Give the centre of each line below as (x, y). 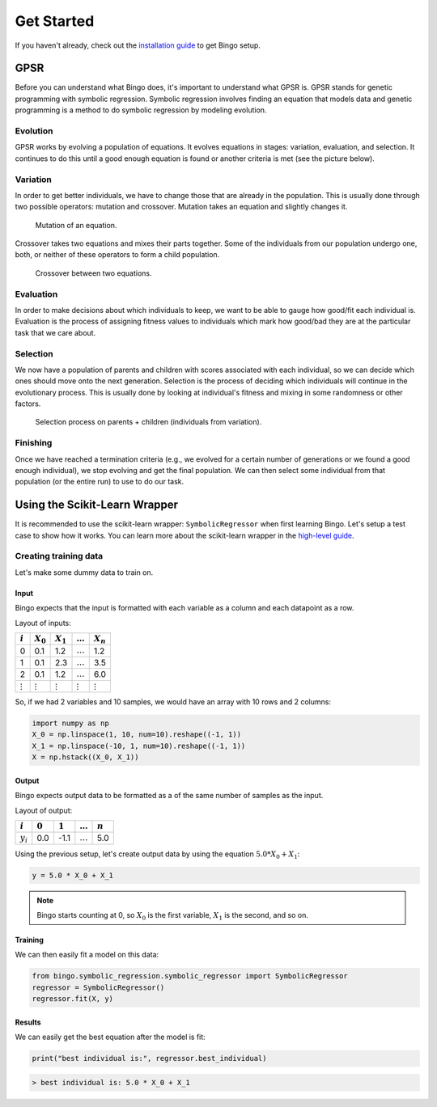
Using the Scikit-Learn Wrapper (96, 505)
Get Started (55, 21)
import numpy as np (70, 723)
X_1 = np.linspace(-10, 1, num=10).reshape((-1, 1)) (139, 746)
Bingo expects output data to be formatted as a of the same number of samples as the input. (169, 796)
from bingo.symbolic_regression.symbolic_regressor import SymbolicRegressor (190, 976)
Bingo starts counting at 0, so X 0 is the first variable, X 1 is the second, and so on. (173, 916)
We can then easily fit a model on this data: (87, 955)
